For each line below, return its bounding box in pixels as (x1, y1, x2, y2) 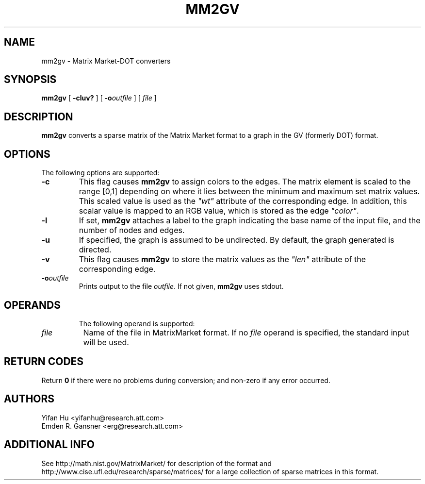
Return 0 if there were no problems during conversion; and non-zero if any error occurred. (41, 376, 330, 384)
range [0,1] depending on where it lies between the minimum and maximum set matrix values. (79, 186, 420, 197)
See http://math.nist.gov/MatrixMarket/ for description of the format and (41, 459, 272, 467)
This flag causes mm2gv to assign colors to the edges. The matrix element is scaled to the (79, 177, 411, 187)
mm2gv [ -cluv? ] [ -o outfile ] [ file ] (41, 94, 157, 102)
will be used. (83, 337, 129, 347)
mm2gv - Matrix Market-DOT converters (41, 56, 171, 65)
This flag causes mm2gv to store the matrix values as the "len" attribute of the (79, 254, 366, 265)
